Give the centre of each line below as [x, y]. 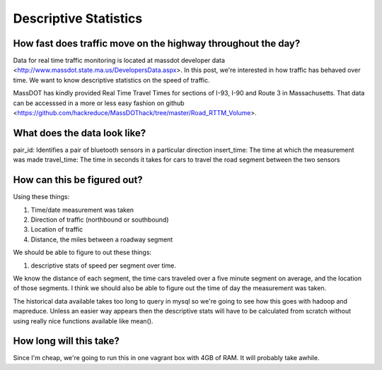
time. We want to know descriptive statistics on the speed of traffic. [111, 80]
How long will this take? [66, 341]
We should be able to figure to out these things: [82, 252]
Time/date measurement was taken [82, 210]
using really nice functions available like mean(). [83, 321]
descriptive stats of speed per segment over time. [103, 265]
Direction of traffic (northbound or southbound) [100, 220]
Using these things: [41, 197]
